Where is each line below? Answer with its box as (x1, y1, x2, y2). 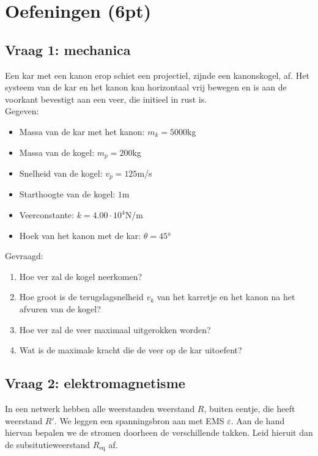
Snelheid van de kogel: (19, 167, 103, 179)
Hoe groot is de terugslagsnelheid (19, 290, 144, 303)
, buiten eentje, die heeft (204, 402, 295, 414)
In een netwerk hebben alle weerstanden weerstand (5, 402, 195, 414)
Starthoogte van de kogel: (19, 188, 116, 200)
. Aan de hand (231, 414, 285, 427)
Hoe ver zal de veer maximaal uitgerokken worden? (19, 323, 211, 336)
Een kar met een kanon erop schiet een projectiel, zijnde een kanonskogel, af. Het (5, 68, 309, 81)
